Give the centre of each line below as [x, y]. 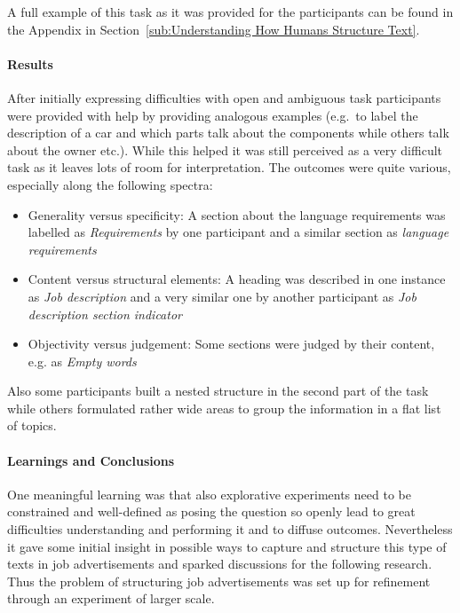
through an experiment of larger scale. [111, 598]
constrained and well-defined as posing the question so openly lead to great [211, 511]
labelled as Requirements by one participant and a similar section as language [238, 232]
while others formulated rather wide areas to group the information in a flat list [224, 408]
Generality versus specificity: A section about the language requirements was [237, 214]
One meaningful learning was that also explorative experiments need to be [209, 494]
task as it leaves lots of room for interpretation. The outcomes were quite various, [229, 167]
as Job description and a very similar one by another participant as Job [222, 296]
